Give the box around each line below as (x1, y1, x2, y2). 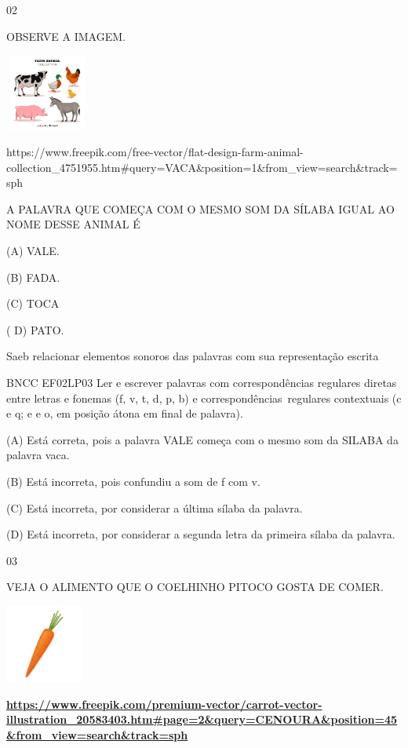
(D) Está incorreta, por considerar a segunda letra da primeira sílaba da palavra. (6, 526, 395, 542)
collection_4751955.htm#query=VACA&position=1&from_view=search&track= (6, 159, 398, 175)
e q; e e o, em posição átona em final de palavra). (6, 405, 243, 421)
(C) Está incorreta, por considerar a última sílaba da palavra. (6, 499, 303, 516)
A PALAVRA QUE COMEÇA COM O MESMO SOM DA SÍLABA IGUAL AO (6, 200, 395, 217)
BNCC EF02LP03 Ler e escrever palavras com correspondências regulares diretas (6, 374, 397, 390)
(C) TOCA (6, 295, 60, 312)
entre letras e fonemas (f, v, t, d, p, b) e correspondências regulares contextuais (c (6, 389, 402, 406)
